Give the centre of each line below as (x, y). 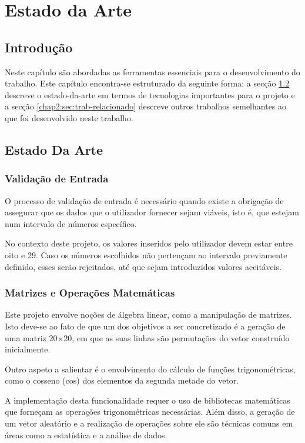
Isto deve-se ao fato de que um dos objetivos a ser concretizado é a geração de (145, 326)
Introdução (39, 47)
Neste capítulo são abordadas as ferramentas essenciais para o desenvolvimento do (152, 71)
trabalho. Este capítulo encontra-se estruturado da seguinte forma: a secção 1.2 (147, 83)
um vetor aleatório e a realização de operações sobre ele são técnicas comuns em (149, 423)
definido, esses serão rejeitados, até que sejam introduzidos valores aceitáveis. (143, 266)
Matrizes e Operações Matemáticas (90, 293)
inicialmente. (28, 349)
